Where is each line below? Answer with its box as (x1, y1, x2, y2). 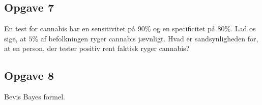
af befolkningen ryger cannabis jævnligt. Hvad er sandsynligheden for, (40, 33, 258, 43)
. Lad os (230, 23, 256, 34)
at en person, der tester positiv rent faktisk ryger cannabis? (4, 43, 190, 54)
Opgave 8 (4, 68, 54, 83)
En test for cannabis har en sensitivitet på (4, 23, 136, 34)
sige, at (4, 33, 26, 43)
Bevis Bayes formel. (4, 91, 65, 102)
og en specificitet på (153, 23, 215, 34)
